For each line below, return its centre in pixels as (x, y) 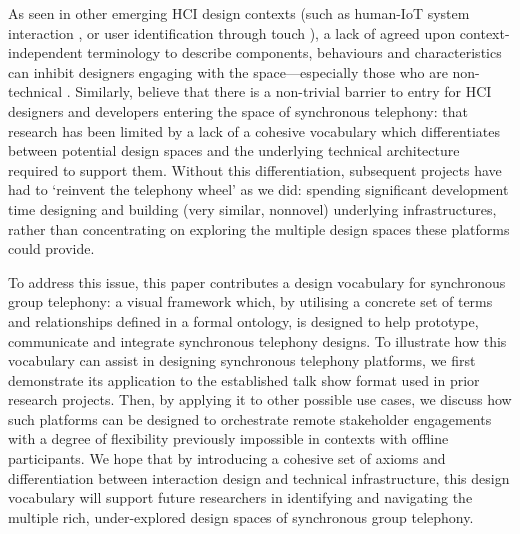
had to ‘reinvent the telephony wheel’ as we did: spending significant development (258, 189)
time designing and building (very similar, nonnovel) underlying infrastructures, (252, 208)
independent (45, 52)
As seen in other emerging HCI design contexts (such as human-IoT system (239, 13)
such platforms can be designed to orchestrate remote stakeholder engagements (250, 418)
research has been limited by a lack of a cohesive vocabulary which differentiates (254, 130)
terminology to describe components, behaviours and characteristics (294, 52)
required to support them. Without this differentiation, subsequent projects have (255, 169)
